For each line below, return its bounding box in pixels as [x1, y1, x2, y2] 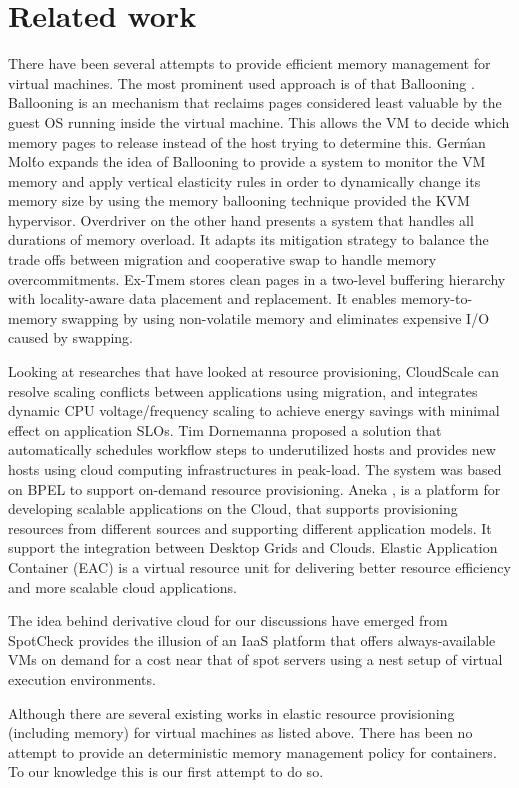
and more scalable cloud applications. [8, 576, 237, 597]
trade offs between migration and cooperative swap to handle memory [8, 249, 437, 270]
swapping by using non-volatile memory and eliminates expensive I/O [62, 307, 490, 328]
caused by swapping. [8, 327, 133, 348]
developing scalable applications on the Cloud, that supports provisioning [8, 498, 458, 519]
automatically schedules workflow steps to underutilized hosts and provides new [8, 439, 496, 460]
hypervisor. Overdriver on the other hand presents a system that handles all [8, 209, 474, 230]
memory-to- [400, 288, 473, 309]
